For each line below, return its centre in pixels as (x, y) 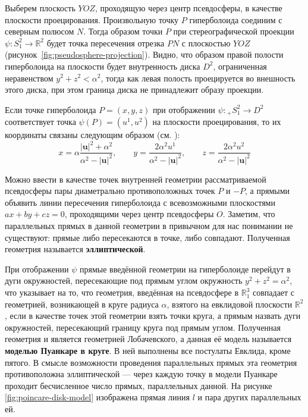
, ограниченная (240, 66)
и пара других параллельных (249, 397)
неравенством (29, 78)
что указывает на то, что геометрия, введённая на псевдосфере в (122, 292)
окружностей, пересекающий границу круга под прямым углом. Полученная (143, 327)
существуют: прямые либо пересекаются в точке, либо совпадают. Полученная (147, 237)
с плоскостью (206, 43)
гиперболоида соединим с (236, 19)
